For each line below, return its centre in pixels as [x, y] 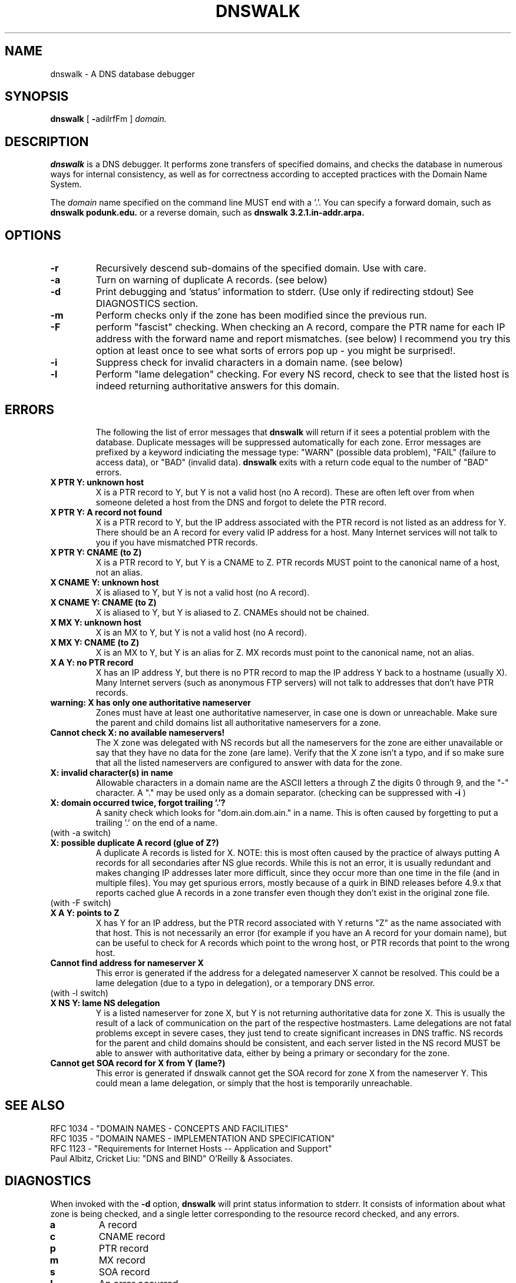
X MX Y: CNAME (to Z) [95, 642]
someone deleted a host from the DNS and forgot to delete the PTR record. [241, 502]
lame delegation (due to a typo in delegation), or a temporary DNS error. [235, 983]
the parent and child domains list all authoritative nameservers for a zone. [238, 722]
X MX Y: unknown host [96, 622]
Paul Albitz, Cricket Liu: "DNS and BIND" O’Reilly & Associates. [171, 1158]
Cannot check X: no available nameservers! [138, 732]
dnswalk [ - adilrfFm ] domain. [108, 119]
